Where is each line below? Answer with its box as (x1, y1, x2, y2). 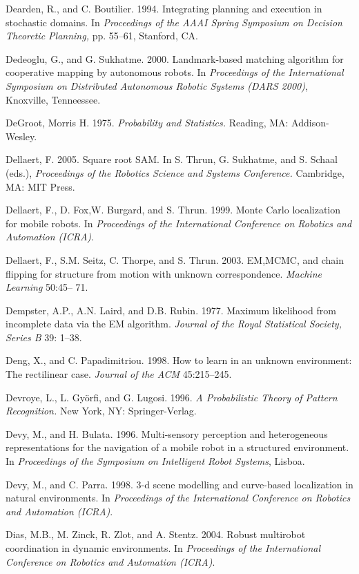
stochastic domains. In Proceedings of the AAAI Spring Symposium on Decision (6, 15, 342, 29)
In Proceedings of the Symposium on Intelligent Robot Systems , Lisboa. (6, 454, 305, 468)
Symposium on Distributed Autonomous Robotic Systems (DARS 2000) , (6, 78, 308, 93)
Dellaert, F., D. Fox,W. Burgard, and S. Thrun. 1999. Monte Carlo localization (6, 202, 341, 217)
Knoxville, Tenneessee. (6, 92, 101, 106)
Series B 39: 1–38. (6, 329, 82, 344)
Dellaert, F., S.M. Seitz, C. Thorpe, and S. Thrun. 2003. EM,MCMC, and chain (6, 252, 344, 267)
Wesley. (6, 128, 37, 143)
